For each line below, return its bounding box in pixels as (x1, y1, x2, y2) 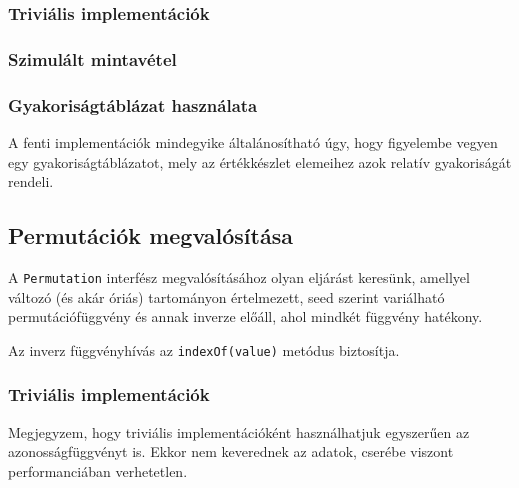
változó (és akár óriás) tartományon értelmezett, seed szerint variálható (8, 286, 445, 307)
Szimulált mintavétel (8, 46, 177, 71)
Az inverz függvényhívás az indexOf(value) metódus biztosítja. (8, 339, 400, 360)
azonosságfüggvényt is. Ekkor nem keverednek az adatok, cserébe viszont (8, 441, 454, 462)
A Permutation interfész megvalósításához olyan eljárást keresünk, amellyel (8, 266, 470, 287)
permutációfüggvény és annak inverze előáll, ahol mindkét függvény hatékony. (8, 306, 483, 327)
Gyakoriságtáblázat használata (8, 92, 258, 117)
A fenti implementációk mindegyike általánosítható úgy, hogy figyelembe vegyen (8, 131, 498, 152)
